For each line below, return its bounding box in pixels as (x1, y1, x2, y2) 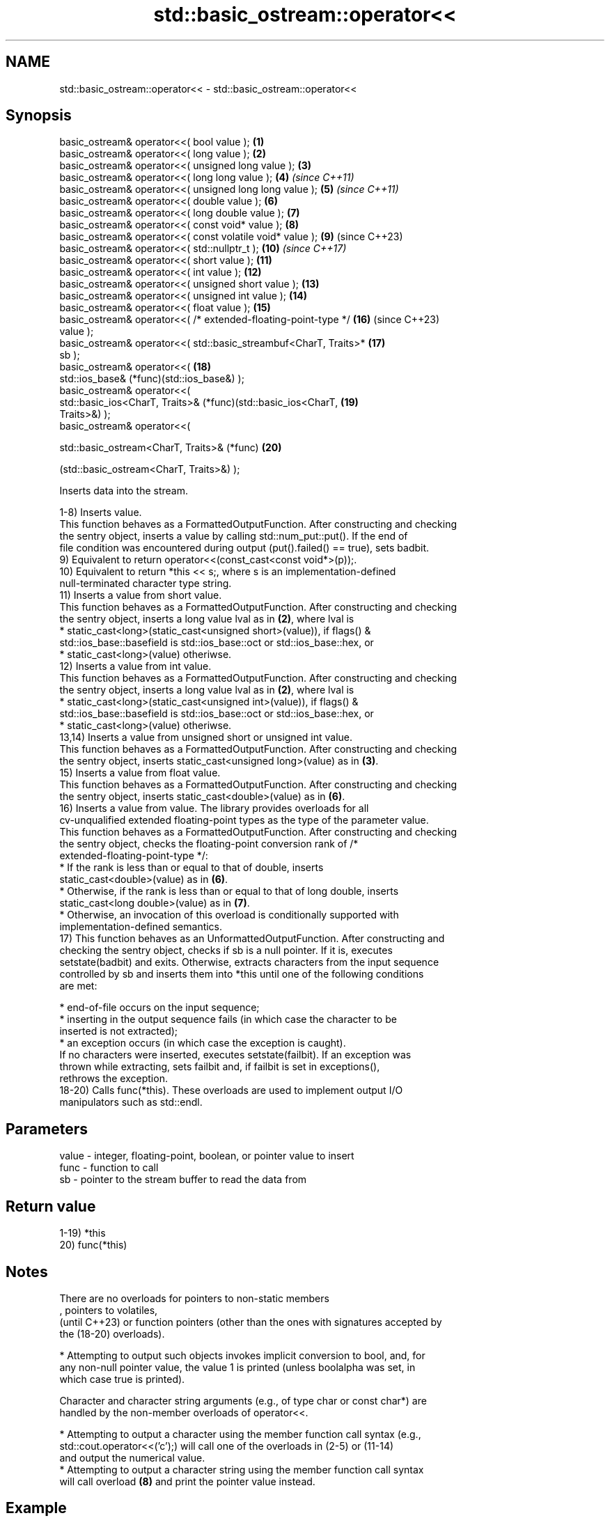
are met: (59, 980, 97, 992)
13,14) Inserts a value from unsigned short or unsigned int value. (59, 731, 353, 744)
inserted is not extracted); (59, 1025, 178, 1038)
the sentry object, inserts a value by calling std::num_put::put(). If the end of (59, 530, 408, 542)
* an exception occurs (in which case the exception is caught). (59, 1037, 346, 1049)
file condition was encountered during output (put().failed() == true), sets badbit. (59, 542, 430, 554)
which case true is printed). (59, 1372, 185, 1385)
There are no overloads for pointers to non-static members (59, 1292, 329, 1304)
